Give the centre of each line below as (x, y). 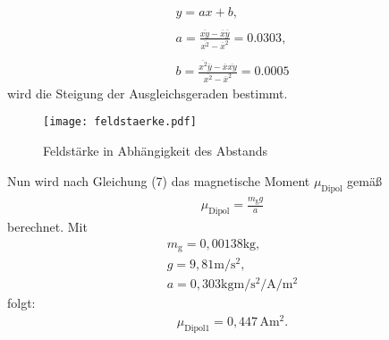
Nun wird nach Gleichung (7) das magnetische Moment (159, 180)
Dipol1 (197, 328)
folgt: (21, 303)
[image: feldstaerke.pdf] (120, 122)
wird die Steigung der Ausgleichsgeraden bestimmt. (148, 93)
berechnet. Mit (47, 227)
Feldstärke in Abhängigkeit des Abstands (156, 151)
